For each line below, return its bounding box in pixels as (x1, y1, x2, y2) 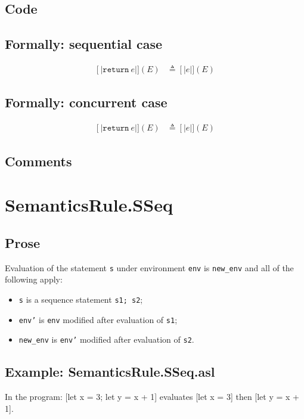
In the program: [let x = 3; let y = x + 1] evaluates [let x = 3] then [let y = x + (5, 390, 300, 403)
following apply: (5, 273, 63, 285)
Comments (5, 151, 72, 170)
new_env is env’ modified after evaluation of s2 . (18, 333, 194, 346)
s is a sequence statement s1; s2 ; (18, 293, 143, 305)
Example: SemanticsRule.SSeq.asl (5, 362, 215, 381)
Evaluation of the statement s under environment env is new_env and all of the (5, 261, 294, 274)
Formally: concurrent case (5, 93, 167, 111)
